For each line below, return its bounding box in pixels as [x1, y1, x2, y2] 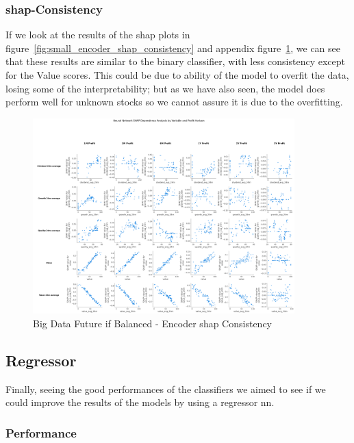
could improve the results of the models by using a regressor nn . [5, 395, 275, 409]
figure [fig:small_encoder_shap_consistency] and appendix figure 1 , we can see [5, 40, 340, 55]
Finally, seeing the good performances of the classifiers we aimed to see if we [5, 381, 326, 396]
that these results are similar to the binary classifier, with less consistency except [5, 54, 345, 68]
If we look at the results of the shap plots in [5, 27, 190, 42]
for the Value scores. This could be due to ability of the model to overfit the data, [5, 68, 349, 81]
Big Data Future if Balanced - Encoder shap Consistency [33, 316, 272, 330]
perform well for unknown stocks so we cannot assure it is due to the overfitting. [5, 94, 343, 109]
